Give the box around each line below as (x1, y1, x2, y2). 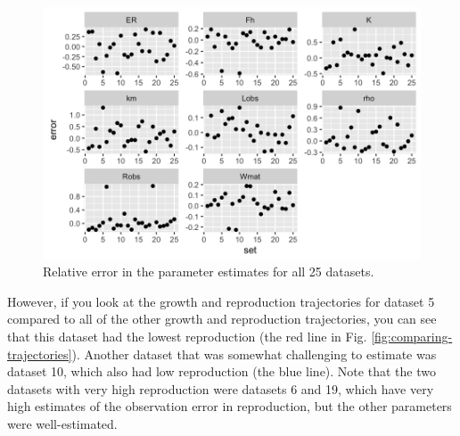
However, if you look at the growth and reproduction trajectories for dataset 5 (7, 292, 435, 310)
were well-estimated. (7, 415, 118, 432)
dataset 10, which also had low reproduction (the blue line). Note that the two (7, 362, 436, 381)
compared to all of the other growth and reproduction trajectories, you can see (7, 309, 437, 328)
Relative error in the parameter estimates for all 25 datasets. (43, 262, 374, 281)
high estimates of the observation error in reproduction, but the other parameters (7, 397, 452, 415)
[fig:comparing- (371, 327, 453, 346)
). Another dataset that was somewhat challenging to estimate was (71, 344, 437, 363)
